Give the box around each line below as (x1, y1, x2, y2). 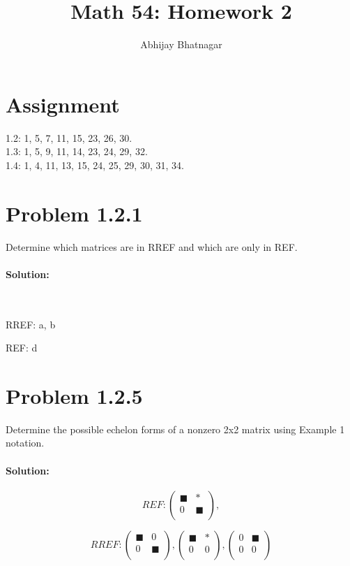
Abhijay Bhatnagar (140, 37, 222, 52)
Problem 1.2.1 (6, 198, 143, 227)
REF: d (6, 340, 38, 355)
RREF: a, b (6, 317, 56, 331)
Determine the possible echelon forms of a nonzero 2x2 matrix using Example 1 (6, 421, 345, 436)
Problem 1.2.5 (6, 381, 143, 409)
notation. (6, 435, 45, 450)
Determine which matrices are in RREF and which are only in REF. (6, 239, 298, 254)
